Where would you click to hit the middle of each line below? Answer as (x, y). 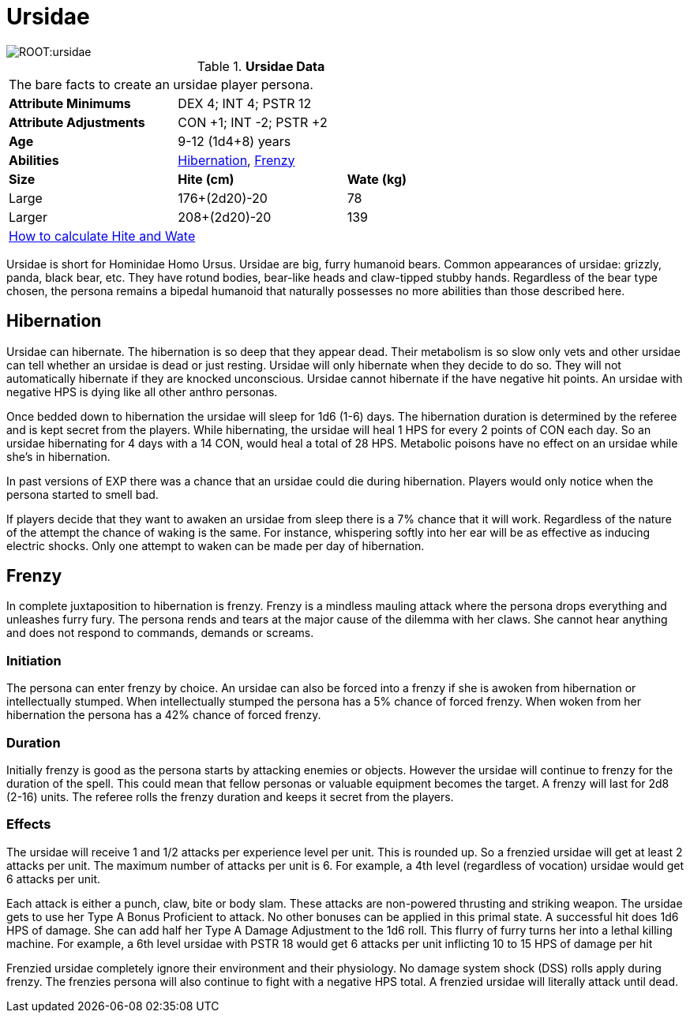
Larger (28, 217)
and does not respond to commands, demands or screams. (160, 633)
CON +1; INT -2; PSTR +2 (253, 122)
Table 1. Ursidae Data (261, 66)
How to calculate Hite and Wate (102, 236)
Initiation (34, 660)
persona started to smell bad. (82, 494)
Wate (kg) (377, 179)
